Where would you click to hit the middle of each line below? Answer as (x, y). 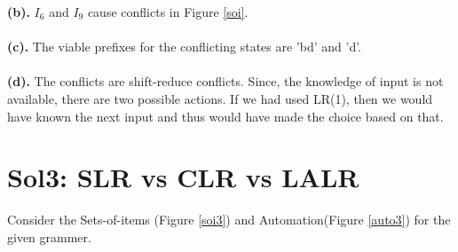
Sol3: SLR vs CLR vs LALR (183, 177)
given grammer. (49, 236)
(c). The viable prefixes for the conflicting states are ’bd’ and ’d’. (185, 47)
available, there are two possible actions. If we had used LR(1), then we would (220, 98)
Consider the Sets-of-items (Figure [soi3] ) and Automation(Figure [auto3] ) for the (229, 220)
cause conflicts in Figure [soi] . (168, 12)
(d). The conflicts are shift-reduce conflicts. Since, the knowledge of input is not (225, 81)
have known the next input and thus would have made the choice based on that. (225, 116)
